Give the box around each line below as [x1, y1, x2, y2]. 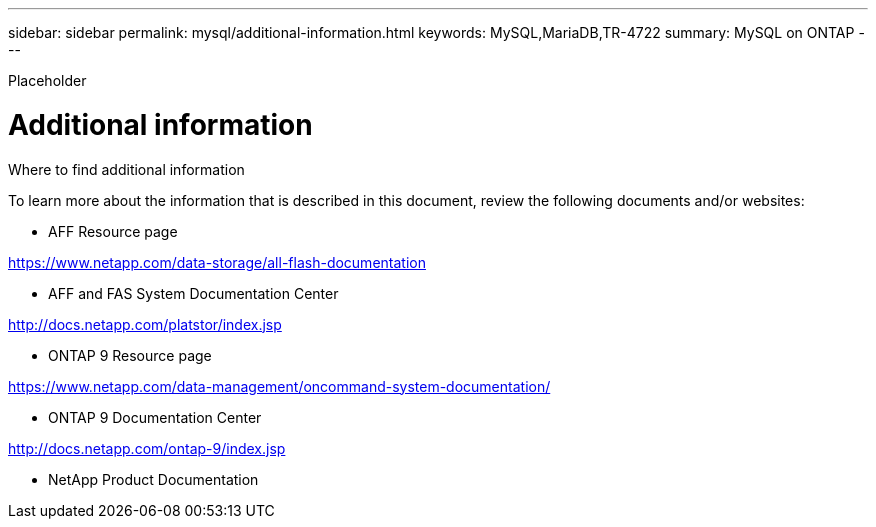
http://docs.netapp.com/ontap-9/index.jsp [8, 439, 286, 457]
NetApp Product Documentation [48, 470, 259, 488]
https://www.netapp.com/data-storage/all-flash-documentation [8, 253, 426, 271]
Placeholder [8, 72, 87, 89]
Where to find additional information [8, 160, 245, 178]
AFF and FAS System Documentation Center [48, 284, 339, 302]
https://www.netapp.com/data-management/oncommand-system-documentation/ [8, 377, 551, 395]
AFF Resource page [48, 222, 178, 240]
